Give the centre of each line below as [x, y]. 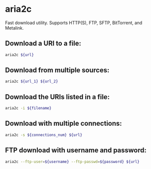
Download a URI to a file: [43, 44]
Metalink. [15, 28]
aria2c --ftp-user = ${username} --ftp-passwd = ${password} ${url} [72, 162]
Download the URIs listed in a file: [57, 97]
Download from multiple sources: [57, 70]
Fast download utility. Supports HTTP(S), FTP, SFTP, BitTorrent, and [74, 23]
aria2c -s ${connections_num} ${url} [44, 135]
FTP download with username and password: [76, 151]
